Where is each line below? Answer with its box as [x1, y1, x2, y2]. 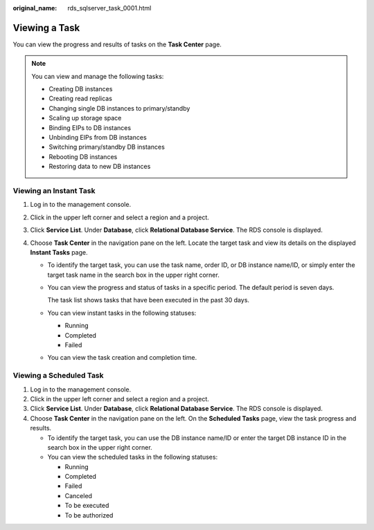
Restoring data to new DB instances [48, 163, 151, 171]
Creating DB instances [48, 85, 113, 93]
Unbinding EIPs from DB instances [48, 134, 147, 142]
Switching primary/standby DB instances [48, 143, 166, 152]
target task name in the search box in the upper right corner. [47, 271, 220, 279]
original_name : [12, 4, 57, 12]
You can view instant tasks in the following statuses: [47, 309, 197, 317]
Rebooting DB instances [48, 152, 118, 161]
